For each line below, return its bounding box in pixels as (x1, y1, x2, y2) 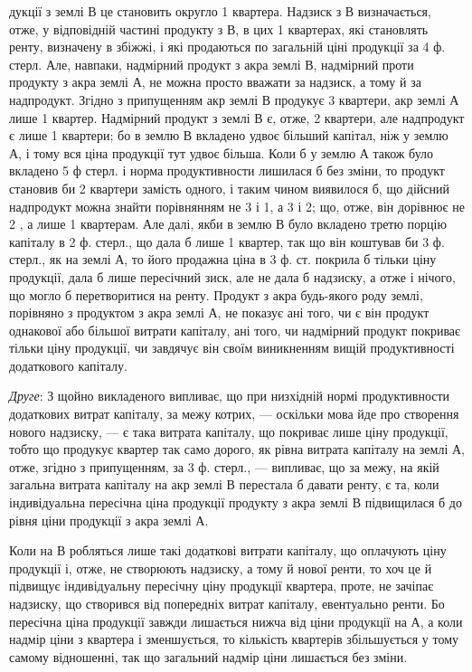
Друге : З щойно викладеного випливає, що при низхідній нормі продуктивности (9, 386, 450, 405)
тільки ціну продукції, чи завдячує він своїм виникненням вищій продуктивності (9, 338, 455, 357)
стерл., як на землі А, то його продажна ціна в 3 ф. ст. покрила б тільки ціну (9, 250, 437, 269)
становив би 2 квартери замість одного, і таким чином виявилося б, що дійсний (9, 178, 450, 197)
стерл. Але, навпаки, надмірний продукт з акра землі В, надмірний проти (9, 54, 414, 73)
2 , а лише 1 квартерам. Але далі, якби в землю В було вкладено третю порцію (9, 214, 447, 233)
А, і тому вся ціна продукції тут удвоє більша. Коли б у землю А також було (9, 143, 434, 162)
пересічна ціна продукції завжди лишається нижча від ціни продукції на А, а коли (9, 611, 463, 630)
